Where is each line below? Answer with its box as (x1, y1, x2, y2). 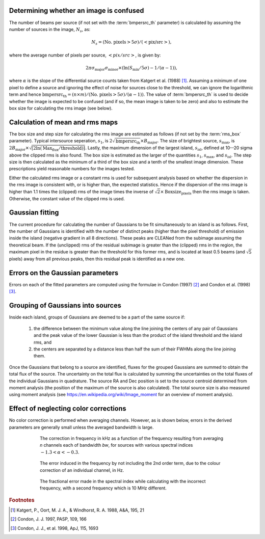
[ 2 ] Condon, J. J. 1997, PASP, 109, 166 (10, 516, 87, 522)
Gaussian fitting (9, 209, 59, 217)
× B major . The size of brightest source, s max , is (140, 138, 235, 145)
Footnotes (9, 496, 35, 503)
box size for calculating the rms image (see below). (9, 105, 113, 111)
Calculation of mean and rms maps (9, 118, 118, 126)
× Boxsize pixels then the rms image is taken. (160, 189, 250, 196)
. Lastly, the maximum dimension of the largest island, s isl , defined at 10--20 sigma (85, 145, 253, 152)
